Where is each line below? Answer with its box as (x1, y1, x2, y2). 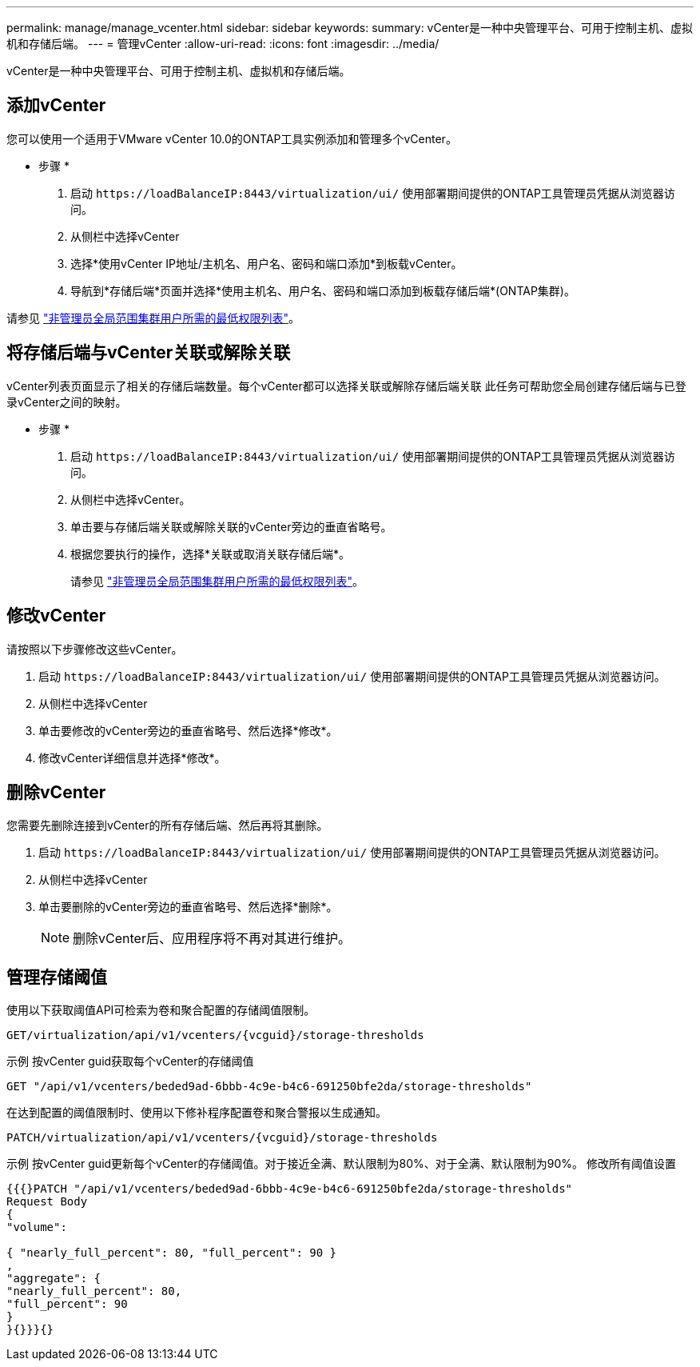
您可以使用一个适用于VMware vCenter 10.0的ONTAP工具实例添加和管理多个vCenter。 (6, 131, 457, 146)
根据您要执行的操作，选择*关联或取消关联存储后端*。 (70, 546, 351, 561)
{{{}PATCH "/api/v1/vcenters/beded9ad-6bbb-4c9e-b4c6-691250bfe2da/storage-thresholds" (6, 1182, 573, 1196)
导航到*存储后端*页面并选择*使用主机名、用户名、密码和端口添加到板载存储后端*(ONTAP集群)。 (70, 283, 575, 298)
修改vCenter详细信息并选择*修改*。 (38, 750, 226, 765)
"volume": (6, 1221, 67, 1234)
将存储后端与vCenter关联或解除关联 (6, 342, 291, 363)
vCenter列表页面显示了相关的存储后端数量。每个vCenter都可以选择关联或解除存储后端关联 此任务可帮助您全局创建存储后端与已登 (6, 378, 686, 393)
